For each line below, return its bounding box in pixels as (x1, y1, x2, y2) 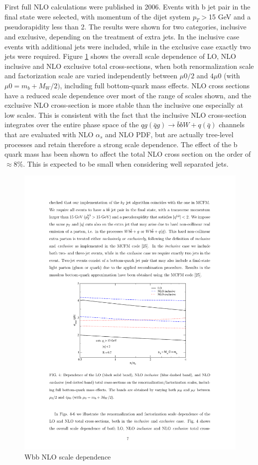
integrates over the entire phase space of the (4, 119, 139, 130)
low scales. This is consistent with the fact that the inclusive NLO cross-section (4, 109, 247, 120)
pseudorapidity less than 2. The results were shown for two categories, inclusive (4, 21, 247, 32)
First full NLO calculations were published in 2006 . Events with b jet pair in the (4, 1, 251, 11)
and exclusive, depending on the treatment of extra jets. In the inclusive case (4, 31, 240, 41)
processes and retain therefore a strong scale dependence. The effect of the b (4, 139, 238, 149)
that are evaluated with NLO (4, 129, 94, 139)
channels (219, 119, 245, 130)
